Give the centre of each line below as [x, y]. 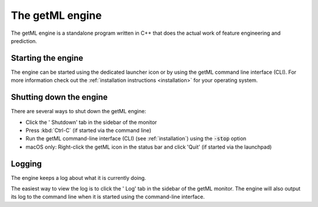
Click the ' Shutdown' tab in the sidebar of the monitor [91, 122]
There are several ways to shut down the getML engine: [79, 111]
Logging [26, 164]
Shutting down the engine [59, 97]
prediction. [24, 41]
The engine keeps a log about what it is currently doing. [79, 178]
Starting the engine [47, 58]
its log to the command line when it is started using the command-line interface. [108, 197]
